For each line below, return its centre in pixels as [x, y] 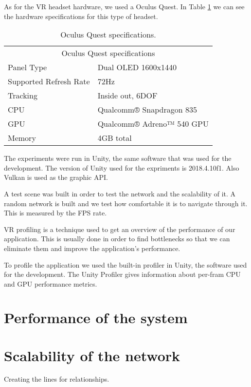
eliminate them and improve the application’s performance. [92, 248]
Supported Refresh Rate [49, 81]
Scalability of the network [92, 355]
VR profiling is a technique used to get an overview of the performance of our [120, 229]
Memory [22, 138]
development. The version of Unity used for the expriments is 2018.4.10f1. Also [122, 167]
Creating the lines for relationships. [57, 378]
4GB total [115, 138]
